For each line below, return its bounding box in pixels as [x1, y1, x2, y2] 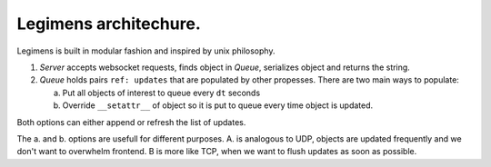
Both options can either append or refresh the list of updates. [16, 116, 246, 127]
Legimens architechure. [16, 14, 201, 34]
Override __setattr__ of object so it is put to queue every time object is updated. [62, 100, 374, 111]
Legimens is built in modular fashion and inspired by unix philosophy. [16, 45, 276, 56]
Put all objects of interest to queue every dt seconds [62, 87, 261, 98]
